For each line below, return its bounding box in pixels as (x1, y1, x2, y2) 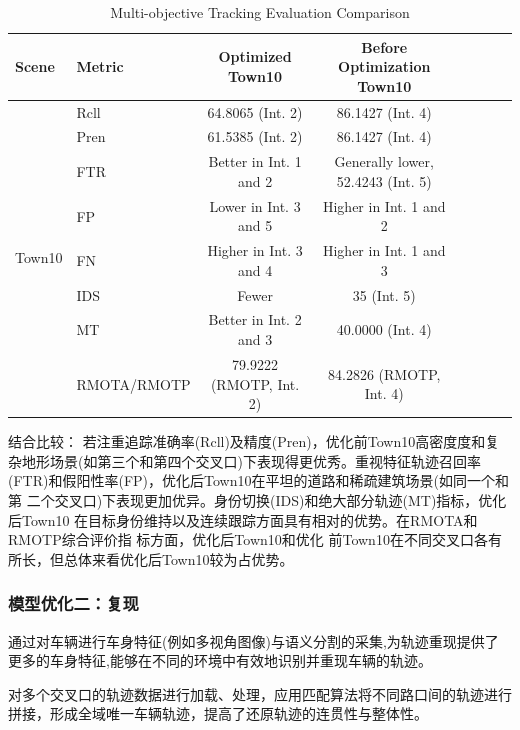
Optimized (218, 46, 292, 67)
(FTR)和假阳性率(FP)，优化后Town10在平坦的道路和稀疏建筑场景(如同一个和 (8, 470, 509, 491)
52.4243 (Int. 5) (336, 170, 432, 191)
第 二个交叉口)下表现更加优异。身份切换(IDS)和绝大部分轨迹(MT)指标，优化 (8, 489, 507, 510)
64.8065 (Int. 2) (207, 101, 303, 122)
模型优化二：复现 (8, 591, 139, 616)
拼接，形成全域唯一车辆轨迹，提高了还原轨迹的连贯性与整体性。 (8, 703, 428, 724)
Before (361, 36, 408, 57)
